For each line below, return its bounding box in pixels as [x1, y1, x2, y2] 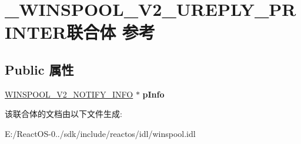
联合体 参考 [66, 20, 155, 44]
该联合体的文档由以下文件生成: [5, 108, 122, 120]
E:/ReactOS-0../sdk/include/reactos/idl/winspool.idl [5, 127, 196, 139]
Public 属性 [5, 60, 74, 78]
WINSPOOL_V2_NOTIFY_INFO [5, 88, 133, 100]
